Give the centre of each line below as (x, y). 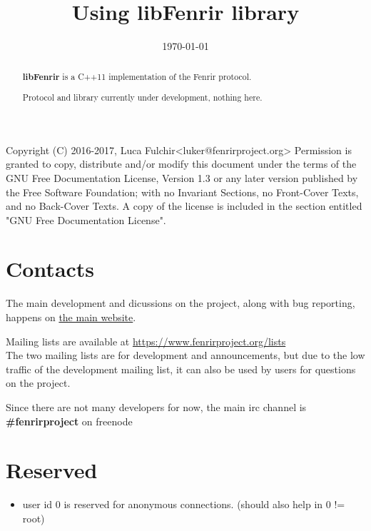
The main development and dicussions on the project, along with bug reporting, (181, 303)
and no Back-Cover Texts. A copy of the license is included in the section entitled (184, 206)
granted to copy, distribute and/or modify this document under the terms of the (181, 164)
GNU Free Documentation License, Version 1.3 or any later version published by (182, 177)
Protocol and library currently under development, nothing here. (142, 97)
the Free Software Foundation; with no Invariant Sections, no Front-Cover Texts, (182, 192)
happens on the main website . (71, 317)
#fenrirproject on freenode (69, 421)
